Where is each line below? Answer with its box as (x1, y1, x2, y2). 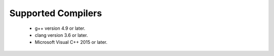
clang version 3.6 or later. (35, 32, 88, 38)
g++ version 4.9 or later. (35, 25, 86, 31)
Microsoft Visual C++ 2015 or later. (35, 39, 108, 45)
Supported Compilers (9, 8, 102, 19)
